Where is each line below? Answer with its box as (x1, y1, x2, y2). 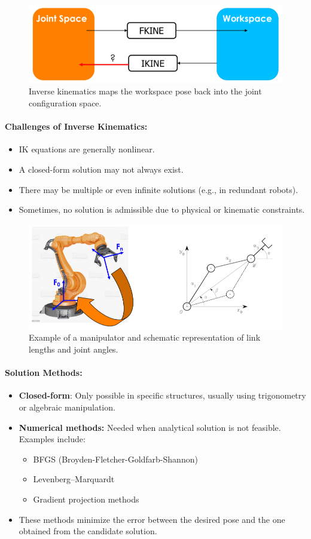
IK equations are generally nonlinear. (19, 143, 155, 155)
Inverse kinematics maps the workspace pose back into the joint (29, 85, 262, 97)
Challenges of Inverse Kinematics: (5, 120, 148, 133)
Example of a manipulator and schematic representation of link (29, 331, 261, 344)
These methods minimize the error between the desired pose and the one (19, 513, 285, 525)
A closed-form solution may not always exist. (19, 163, 184, 175)
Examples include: (19, 433, 86, 445)
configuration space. (29, 96, 102, 109)
